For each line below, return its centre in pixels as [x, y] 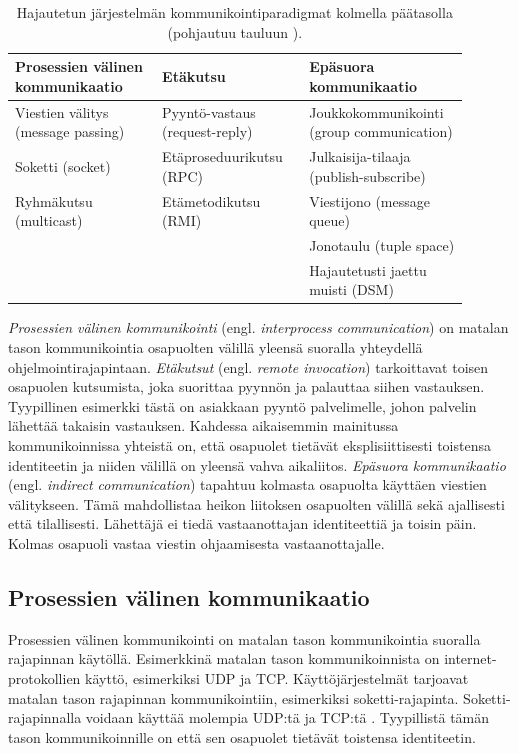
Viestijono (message [369, 200]
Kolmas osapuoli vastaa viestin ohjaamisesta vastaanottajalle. [196, 543]
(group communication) [381, 131]
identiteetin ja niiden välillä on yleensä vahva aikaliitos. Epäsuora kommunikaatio [257, 464]
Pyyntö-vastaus [209, 111]
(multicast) [49, 220]
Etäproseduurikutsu [222, 156]
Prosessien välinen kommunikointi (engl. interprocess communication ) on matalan [258, 327]
